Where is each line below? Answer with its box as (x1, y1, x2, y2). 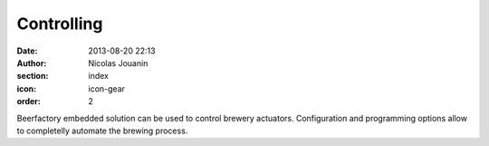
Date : (16, 45, 38, 56)
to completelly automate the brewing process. (16, 125, 188, 136)
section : (16, 71, 49, 82)
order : (16, 96, 41, 107)
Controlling (16, 14, 103, 34)
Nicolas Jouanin (88, 57, 149, 68)
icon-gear (88, 83, 126, 94)
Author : (16, 57, 47, 68)
